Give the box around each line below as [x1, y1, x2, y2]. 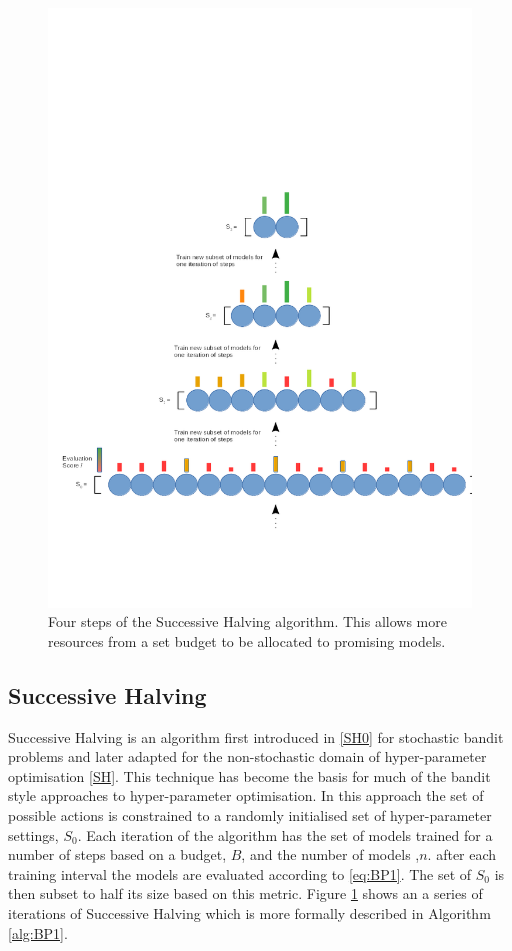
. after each [427, 844, 497, 865]
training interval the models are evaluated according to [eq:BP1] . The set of [8, 863, 472, 884]
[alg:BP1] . [8, 922, 68, 943]
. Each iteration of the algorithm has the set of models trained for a [77, 824, 493, 845]
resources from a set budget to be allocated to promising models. [48, 630, 446, 651]
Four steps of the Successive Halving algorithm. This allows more [48, 611, 447, 632]
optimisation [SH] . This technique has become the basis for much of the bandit [8, 765, 491, 786]
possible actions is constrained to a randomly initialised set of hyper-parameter [8, 805, 492, 826]
